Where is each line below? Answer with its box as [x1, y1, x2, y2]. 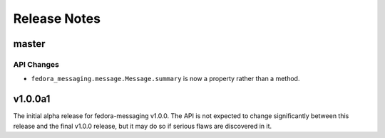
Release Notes [13, 11, 101, 26]
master [13, 38, 46, 50]
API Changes [13, 59, 60, 69]
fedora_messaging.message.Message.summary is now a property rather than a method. [31, 75, 300, 83]
